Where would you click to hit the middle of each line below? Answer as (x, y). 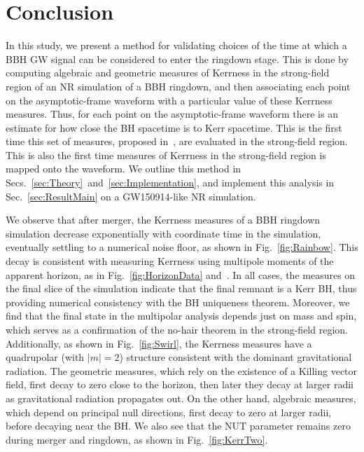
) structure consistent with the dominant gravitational (236, 357)
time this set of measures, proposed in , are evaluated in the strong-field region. (177, 141)
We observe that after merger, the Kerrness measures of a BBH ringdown (163, 220)
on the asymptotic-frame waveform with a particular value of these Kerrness (169, 100)
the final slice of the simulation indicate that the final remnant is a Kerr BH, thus (181, 288)
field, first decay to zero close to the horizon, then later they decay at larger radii (180, 384)
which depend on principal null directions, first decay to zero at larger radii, (169, 412)
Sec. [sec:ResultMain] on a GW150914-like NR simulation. (131, 196)
